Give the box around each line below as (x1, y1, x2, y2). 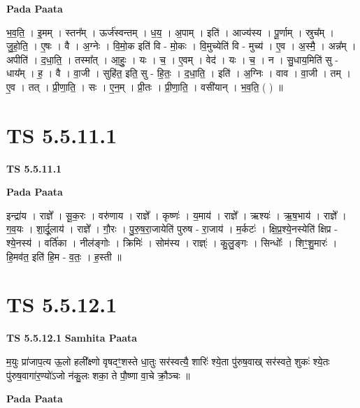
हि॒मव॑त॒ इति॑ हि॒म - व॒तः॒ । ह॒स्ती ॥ (6, 249, 122, 263)
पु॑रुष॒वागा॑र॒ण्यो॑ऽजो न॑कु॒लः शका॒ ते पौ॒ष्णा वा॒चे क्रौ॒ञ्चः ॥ (6, 367, 190, 382)
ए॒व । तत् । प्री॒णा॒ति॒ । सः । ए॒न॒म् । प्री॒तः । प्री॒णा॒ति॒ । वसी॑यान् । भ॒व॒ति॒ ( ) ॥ (6, 79, 283, 94)
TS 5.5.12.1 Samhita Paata (6, 330, 138, 345)
